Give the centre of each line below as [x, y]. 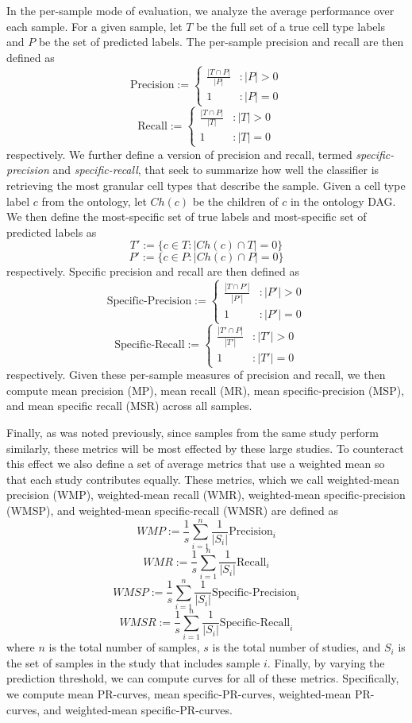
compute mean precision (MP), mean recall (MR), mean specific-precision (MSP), [206, 390]
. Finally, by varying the [326, 662]
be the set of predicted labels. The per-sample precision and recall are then [221, 42]
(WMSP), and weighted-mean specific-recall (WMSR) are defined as [172, 510]
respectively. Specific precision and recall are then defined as [153, 271]
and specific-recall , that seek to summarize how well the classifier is [216, 170]
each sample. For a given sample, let [94, 26]
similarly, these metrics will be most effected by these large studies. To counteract [205, 448]
